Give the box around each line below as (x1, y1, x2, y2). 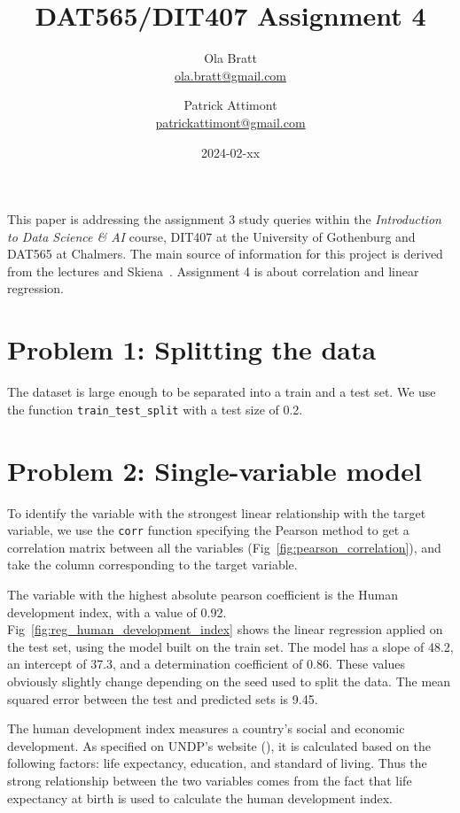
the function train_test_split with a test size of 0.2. (7, 399, 303, 418)
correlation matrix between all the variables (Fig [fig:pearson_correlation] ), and (7, 538, 441, 556)
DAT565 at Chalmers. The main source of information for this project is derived (7, 244, 443, 263)
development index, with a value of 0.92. (7, 602, 227, 621)
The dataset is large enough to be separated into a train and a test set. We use (7, 383, 436, 401)
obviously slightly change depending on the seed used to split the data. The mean (7, 671, 451, 690)
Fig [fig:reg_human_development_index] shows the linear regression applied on (7, 620, 443, 639)
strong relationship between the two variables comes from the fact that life (7, 770, 412, 789)
